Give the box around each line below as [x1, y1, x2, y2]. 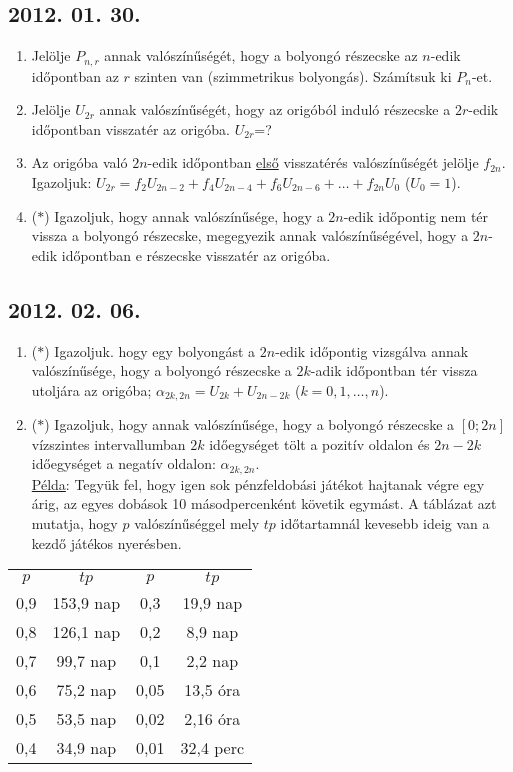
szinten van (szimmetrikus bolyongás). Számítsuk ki [134, 65, 452, 86]
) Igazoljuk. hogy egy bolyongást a [44, 340, 256, 361]
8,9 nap [186, 620, 239, 644]
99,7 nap [56, 649, 117, 673]
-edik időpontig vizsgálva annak [275, 340, 469, 361]
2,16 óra [184, 707, 241, 731]
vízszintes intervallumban [31, 433, 186, 454]
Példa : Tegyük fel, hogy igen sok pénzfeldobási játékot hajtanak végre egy [31, 473, 485, 494]
